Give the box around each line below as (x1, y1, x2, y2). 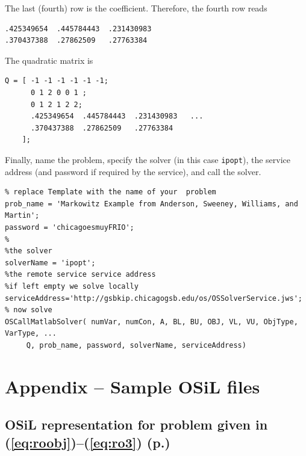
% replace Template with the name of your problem (5, 188, 216, 197)
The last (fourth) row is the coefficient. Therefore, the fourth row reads (5, 2, 267, 14)
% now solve (5, 306, 52, 315)
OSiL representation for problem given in (5, 415, 268, 434)
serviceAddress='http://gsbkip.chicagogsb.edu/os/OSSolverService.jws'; (5, 294, 302, 303)
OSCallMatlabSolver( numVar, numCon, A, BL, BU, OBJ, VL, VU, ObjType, (5, 317, 298, 326)
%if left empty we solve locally (5, 282, 139, 291)
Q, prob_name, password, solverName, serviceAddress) (26, 340, 246, 350)
